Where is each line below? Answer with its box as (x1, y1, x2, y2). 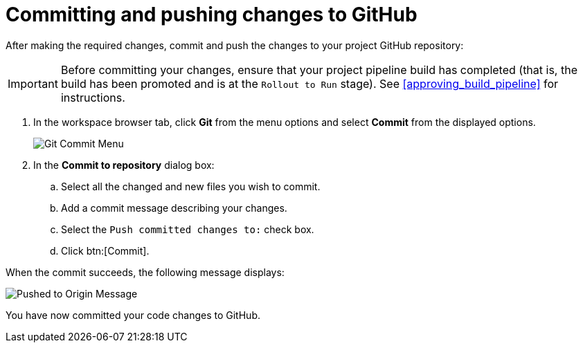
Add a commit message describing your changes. (61, 201, 287, 214)
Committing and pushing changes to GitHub (6, 3, 418, 26)
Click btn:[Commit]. (61, 244, 150, 257)
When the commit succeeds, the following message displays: (6, 266, 285, 278)
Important (8, 76, 58, 91)
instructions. (60, 90, 125, 104)
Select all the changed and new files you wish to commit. (61, 180, 321, 192)
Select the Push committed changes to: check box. (61, 223, 314, 235)
